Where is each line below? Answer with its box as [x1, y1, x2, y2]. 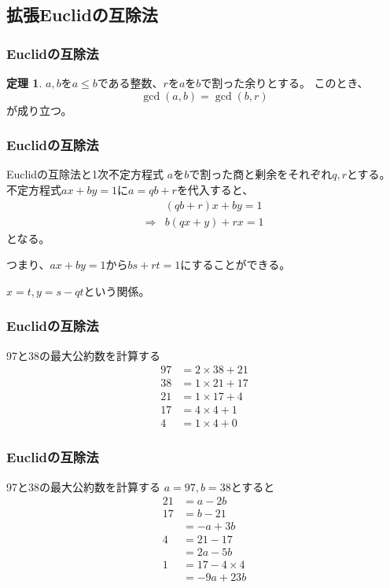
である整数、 [97, 75, 164, 90]
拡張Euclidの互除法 [6, 2, 158, 27]
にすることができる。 [180, 256, 291, 273]
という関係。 [83, 282, 150, 299]
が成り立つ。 [6, 101, 72, 118]
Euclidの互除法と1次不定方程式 [6, 166, 164, 182]
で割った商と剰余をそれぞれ [189, 166, 333, 182]
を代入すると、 [176, 182, 254, 197]
